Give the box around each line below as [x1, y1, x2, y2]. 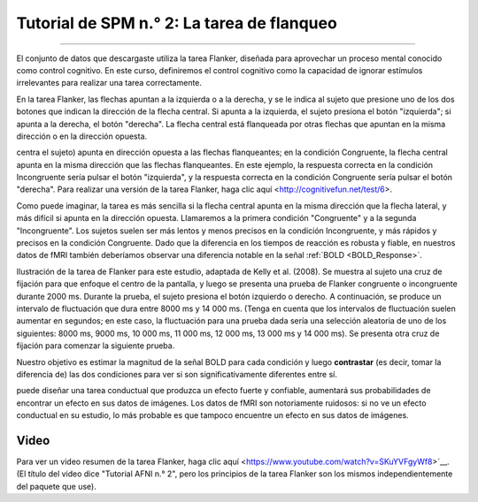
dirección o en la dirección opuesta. [16, 131, 148, 141]
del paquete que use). [16, 481, 96, 491]
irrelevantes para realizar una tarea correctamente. [16, 78, 203, 88]
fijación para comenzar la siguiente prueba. [16, 340, 175, 351]
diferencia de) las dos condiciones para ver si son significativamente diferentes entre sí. [16, 369, 338, 379]
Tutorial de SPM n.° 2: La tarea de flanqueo [16, 13, 338, 33]
